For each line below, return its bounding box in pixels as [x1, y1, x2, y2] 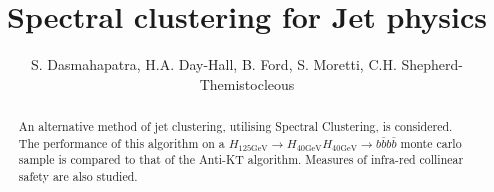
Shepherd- [401, 54, 463, 75]
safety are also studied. [18, 168, 138, 185]
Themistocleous [199, 73, 295, 94]
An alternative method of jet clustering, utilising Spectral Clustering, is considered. [18, 118, 453, 135]
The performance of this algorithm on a [18, 134, 225, 151]
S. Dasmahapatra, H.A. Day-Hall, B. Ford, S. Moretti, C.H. [31, 54, 397, 75]
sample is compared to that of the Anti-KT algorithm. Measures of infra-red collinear [18, 151, 464, 168]
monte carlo [400, 134, 462, 151]
